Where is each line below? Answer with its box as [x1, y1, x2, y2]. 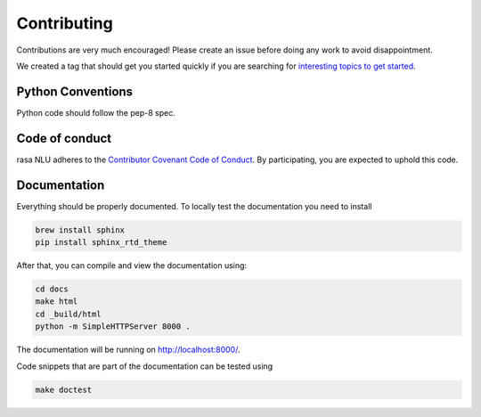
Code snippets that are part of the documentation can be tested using [16, 361, 273, 372]
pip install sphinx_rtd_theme [35, 237, 167, 248]
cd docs [35, 284, 69, 294]
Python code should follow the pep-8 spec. [16, 107, 175, 118]
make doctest [35, 384, 93, 395]
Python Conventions [16, 84, 134, 99]
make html [35, 297, 78, 307]
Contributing [16, 13, 113, 33]
